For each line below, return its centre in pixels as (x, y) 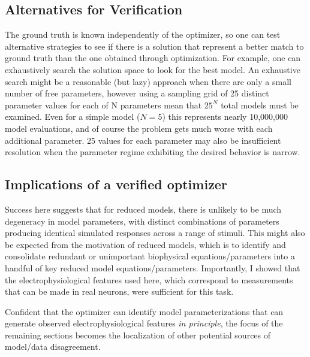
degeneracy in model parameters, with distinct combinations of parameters (142, 221)
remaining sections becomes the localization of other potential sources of (138, 335)
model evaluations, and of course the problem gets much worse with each (139, 128)
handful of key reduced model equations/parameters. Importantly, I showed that (153, 267)
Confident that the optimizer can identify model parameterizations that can (144, 311)
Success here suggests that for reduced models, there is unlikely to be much (143, 209)
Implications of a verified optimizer (116, 184)
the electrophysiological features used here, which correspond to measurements (149, 279)
